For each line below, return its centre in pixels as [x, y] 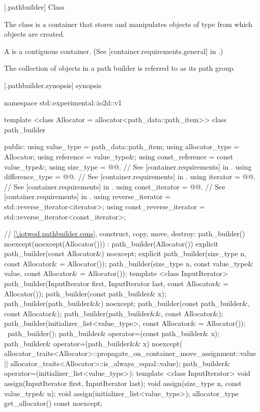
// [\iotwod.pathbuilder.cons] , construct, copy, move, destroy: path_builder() [125, 234]
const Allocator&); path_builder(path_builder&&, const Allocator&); [114, 313]
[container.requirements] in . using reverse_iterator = [88, 196]
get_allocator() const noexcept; [53, 403]
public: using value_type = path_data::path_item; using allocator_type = [122, 146]
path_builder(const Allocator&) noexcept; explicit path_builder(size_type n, [125, 253]
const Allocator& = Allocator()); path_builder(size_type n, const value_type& [129, 263]
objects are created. [35, 34]
